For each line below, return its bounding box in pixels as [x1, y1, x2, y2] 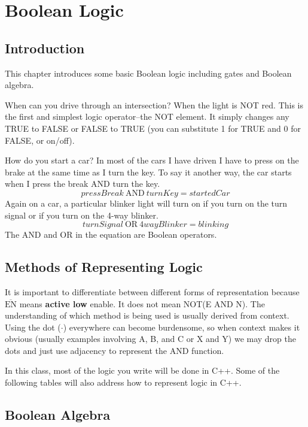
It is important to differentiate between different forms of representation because [5, 285, 300, 298]
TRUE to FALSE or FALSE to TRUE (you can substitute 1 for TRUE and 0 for [5, 122, 301, 134]
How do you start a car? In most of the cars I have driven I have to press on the [5, 154, 299, 166]
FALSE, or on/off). [5, 134, 75, 146]
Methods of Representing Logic [5, 258, 203, 276]
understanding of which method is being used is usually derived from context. [5, 309, 289, 322]
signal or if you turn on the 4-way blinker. [5, 208, 158, 221]
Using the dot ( [5, 320, 61, 333]
